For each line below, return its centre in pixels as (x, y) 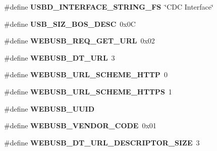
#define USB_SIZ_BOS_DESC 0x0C (70, 23)
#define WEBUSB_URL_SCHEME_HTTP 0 (86, 74)
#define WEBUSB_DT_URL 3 (60, 57)
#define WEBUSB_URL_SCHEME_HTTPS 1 (88, 91)
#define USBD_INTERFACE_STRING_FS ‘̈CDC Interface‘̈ (109, 7)
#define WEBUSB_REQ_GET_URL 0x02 (79, 41)
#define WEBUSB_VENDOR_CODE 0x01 (80, 125)
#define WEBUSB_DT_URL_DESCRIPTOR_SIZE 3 (102, 142)
